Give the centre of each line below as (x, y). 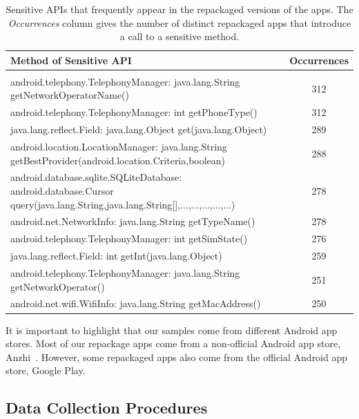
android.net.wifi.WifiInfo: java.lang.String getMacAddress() (136, 303)
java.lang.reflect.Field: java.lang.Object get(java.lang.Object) (139, 129)
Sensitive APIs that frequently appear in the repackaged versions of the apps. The (179, 9)
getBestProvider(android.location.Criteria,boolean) (118, 160)
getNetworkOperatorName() (70, 95)
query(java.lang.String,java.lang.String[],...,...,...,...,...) (123, 204)
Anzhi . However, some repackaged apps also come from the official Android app (177, 357)
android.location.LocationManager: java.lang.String (119, 146)
